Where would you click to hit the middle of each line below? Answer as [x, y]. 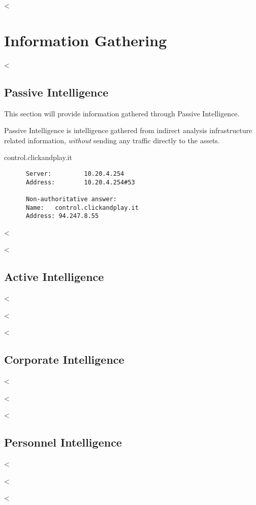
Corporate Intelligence [64, 359]
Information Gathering [86, 40]
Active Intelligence [54, 277]
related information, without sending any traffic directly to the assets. [112, 140]
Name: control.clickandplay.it [82, 208]
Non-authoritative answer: [71, 199]
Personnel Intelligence [63, 442]
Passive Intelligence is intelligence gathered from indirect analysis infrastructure [128, 130]
